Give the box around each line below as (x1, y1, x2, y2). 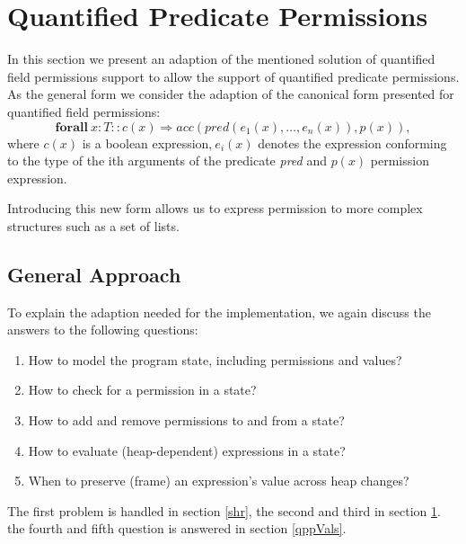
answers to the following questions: (7, 320, 198, 339)
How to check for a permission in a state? (28, 380, 257, 399)
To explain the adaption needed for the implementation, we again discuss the (7, 302, 431, 321)
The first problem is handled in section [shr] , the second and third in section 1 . (7, 501, 441, 520)
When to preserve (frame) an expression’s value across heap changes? (28, 471, 409, 490)
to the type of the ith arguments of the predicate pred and (7, 151, 327, 170)
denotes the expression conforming (258, 133, 447, 152)
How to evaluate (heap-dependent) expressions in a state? (28, 441, 346, 459)
